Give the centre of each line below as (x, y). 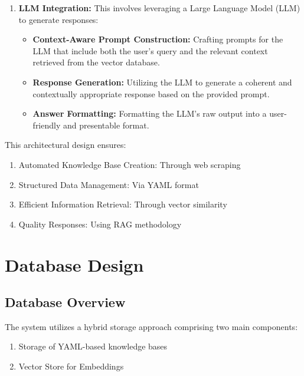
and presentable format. (106, 125)
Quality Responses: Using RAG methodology (100, 224)
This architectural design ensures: (66, 145)
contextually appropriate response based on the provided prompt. (151, 93)
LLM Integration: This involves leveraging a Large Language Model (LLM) (159, 8)
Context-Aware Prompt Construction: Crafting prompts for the (158, 39)
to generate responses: (58, 19)
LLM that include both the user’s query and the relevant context (150, 50)
